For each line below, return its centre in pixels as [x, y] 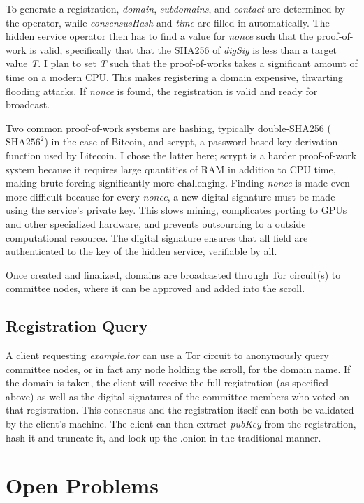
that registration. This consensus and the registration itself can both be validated [180, 410]
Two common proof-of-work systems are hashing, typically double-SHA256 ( [168, 127]
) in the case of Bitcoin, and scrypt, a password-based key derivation [191, 141]
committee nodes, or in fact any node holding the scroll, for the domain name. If [178, 369]
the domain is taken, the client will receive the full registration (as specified [167, 382]
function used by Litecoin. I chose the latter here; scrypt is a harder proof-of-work [181, 155]
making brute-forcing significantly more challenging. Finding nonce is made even [178, 183]
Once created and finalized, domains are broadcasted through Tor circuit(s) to [173, 274]
